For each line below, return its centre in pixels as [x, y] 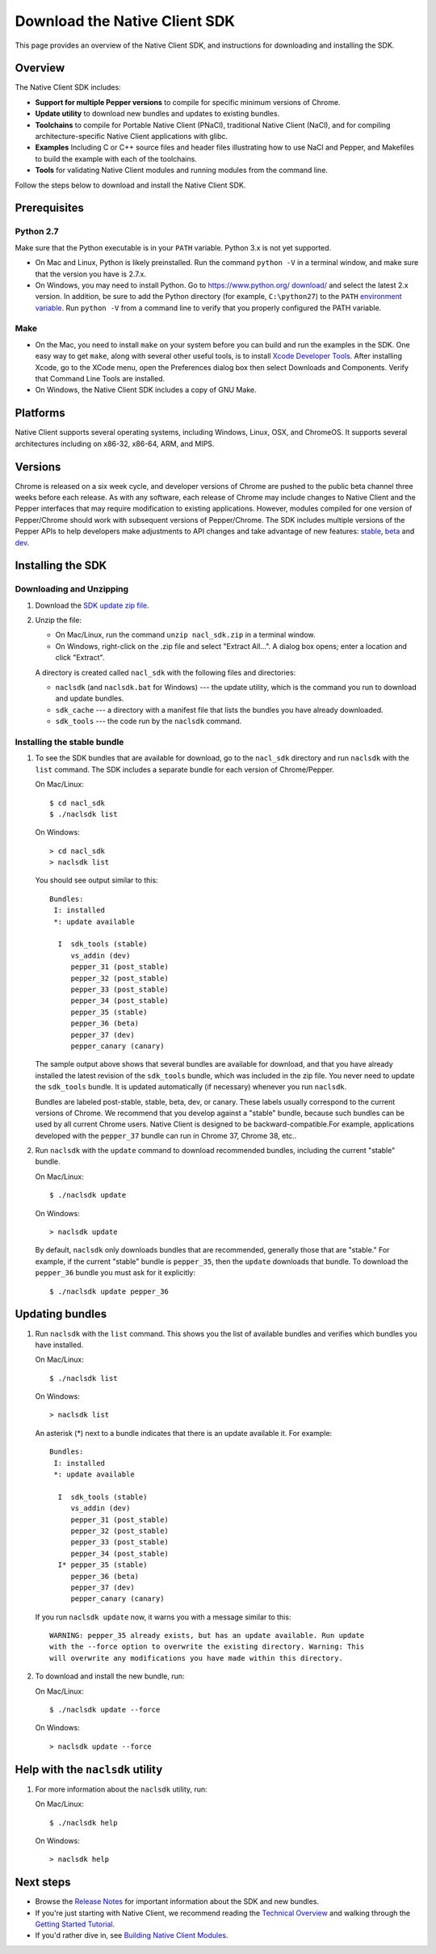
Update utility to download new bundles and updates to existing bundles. [157, 114]
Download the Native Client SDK [125, 21]
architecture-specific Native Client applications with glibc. [132, 137]
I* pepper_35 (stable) [103, 1565]
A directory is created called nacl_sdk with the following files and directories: [166, 672]
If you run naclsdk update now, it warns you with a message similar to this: [163, 1617]
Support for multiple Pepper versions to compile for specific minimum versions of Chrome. [188, 102]
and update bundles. [90, 698]
